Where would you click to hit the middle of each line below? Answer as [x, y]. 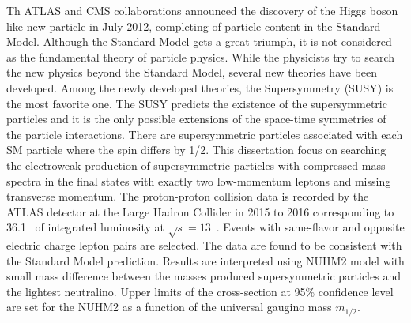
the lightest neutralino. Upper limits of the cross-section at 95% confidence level [200, 291]
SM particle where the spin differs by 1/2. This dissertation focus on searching [196, 150]
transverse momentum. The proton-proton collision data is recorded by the [188, 196]
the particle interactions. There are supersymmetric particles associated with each [205, 134]
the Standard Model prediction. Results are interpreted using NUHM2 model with [205, 260]
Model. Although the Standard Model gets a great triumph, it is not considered [199, 41]
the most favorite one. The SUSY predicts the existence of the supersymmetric [197, 103]
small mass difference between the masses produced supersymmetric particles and [204, 276]
